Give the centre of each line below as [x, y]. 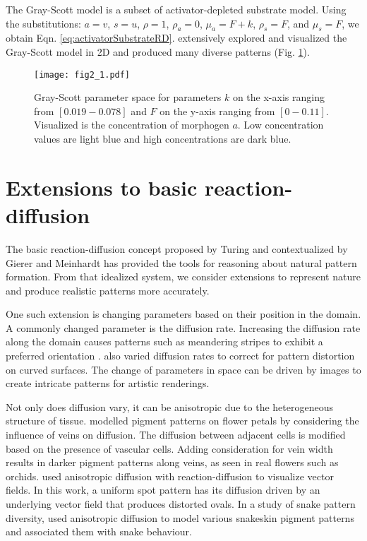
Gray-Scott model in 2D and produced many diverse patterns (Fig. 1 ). [158, 51]
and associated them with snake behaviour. [99, 531]
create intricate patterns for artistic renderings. [108, 383]
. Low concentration [281, 125]
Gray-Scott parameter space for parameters [128, 97]
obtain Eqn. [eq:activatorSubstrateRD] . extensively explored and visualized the [176, 38]
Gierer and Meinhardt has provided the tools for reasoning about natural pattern [181, 262]
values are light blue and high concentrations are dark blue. [163, 139]
